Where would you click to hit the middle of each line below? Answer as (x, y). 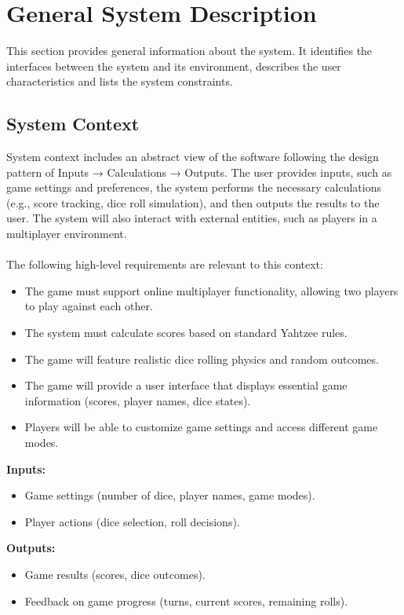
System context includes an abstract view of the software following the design (193, 157)
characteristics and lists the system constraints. (120, 81)
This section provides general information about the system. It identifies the (189, 51)
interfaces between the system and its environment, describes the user (174, 66)
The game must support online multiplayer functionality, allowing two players (211, 290)
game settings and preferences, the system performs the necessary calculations (194, 187)
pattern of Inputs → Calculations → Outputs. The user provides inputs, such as (199, 172)
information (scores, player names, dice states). (138, 400)
